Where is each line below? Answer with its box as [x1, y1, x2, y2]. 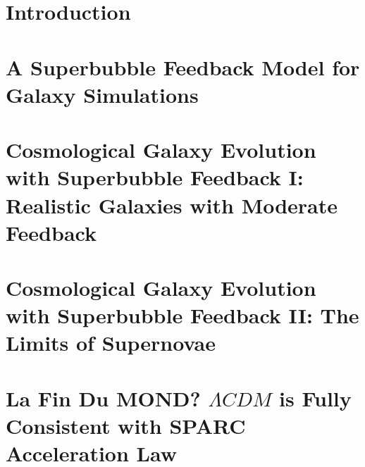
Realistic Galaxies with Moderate [6, 190, 338, 219]
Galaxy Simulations [6, 80, 199, 108]
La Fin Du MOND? [6, 383, 201, 412]
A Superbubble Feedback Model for [6, 52, 360, 81]
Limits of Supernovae [6, 328, 216, 357]
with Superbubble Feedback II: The [6, 301, 359, 330]
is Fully [279, 383, 352, 412]
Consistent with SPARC [6, 411, 246, 440]
